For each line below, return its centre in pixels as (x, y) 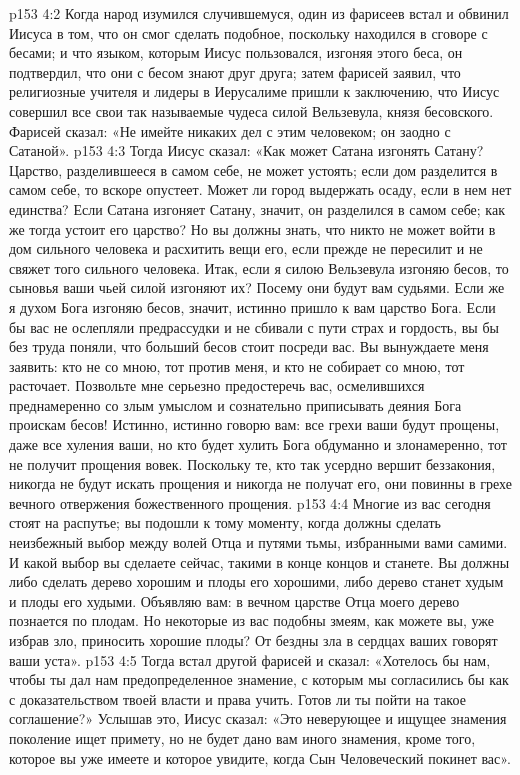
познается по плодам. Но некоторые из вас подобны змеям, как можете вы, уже (252, 620)
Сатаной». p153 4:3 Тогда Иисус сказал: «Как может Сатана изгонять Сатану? (246, 150)
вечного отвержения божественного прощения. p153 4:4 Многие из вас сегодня (250, 502)
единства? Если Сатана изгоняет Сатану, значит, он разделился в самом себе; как (257, 208)
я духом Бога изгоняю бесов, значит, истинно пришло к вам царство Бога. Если (252, 306)
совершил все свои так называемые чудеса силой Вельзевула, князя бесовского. (251, 110)
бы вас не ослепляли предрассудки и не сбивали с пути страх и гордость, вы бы (254, 326)
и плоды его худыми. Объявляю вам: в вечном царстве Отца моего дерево (234, 600)
